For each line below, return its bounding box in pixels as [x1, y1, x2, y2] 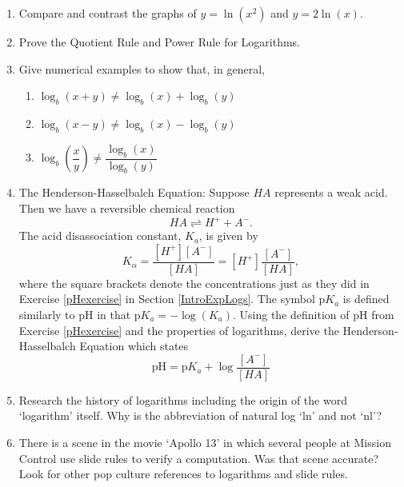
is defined [342, 290, 390, 307]
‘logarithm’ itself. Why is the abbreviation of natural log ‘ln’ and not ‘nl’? [18, 407, 382, 424]
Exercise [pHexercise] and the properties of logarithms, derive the [18, 321, 339, 338]
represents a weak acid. [274, 184, 388, 201]
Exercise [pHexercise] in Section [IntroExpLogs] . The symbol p [18, 290, 326, 307]
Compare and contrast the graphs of [18, 5, 197, 21]
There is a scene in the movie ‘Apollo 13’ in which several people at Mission [18, 433, 391, 450]
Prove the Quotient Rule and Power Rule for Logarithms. [18, 34, 300, 50]
